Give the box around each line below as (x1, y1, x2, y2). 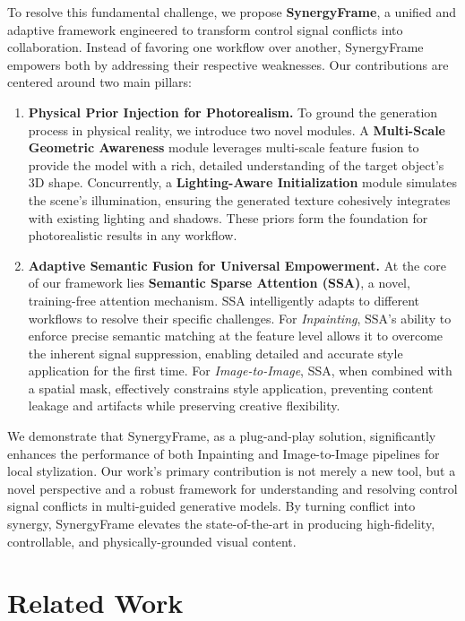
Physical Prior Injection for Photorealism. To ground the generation (28, 102, 438, 121)
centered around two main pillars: (7, 73, 192, 91)
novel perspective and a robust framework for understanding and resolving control (7, 479, 458, 497)
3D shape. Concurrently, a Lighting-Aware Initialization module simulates (28, 173, 457, 192)
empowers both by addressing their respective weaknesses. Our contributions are (7, 55, 449, 73)
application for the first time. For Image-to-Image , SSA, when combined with (28, 361, 452, 380)
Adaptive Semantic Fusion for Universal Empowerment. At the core (28, 255, 446, 274)
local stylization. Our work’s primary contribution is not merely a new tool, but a (7, 461, 456, 480)
